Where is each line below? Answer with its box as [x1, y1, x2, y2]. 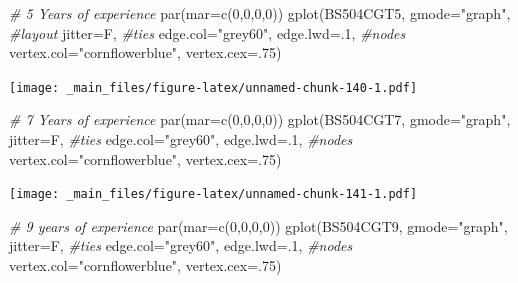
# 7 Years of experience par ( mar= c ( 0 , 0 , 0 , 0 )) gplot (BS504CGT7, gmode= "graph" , [9, 109, 511, 130]
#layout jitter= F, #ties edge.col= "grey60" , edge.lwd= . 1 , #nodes [9, 22, 406, 43]
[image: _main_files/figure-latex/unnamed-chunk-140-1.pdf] [9, 80, 418, 95]
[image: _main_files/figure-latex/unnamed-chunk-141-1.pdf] [9, 187, 418, 202]
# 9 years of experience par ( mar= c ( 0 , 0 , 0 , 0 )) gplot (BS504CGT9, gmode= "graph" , [9, 215, 508, 236]
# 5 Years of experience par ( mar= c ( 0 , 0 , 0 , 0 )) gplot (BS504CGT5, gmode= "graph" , [9, 3, 511, 23]
